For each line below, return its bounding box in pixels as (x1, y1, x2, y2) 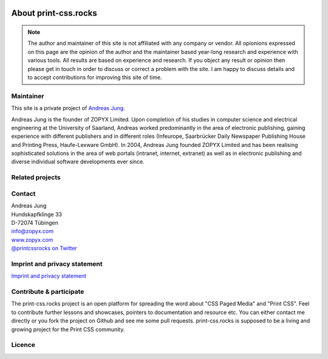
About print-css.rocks (11, 8, 97, 18)
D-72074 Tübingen (11, 219, 59, 226)
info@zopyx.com (11, 228, 54, 235)
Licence (11, 341, 36, 349)
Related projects (11, 173, 61, 182)
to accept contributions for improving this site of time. (27, 74, 162, 81)
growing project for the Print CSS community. (11, 326, 125, 333)
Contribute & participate (11, 287, 84, 296)
